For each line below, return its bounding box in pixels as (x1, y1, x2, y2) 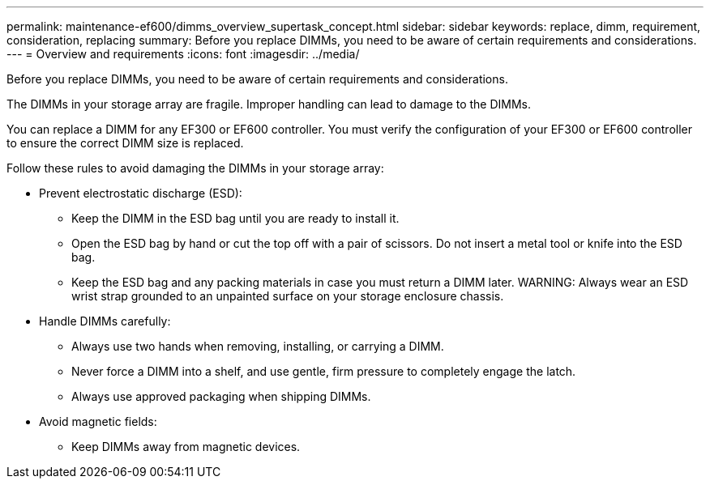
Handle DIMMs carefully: (39, 314, 171, 328)
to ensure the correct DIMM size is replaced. (6, 136, 244, 150)
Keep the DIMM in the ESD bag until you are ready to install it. (71, 211, 400, 225)
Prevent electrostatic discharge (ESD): (39, 186, 242, 200)
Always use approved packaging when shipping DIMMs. (71, 389, 371, 403)
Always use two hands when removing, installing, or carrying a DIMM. (71, 339, 444, 353)
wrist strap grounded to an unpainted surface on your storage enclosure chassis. (71, 289, 504, 303)
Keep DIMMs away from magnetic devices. (71, 440, 301, 453)
